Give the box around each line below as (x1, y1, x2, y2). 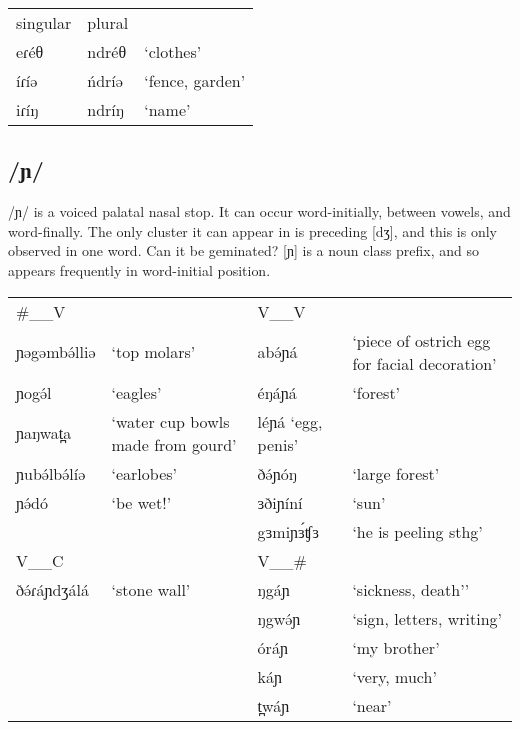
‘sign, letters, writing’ (352, 606, 502, 630)
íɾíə (16, 69, 38, 92)
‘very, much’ (352, 664, 437, 688)
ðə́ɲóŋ (257, 461, 297, 485)
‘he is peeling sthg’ (352, 519, 483, 543)
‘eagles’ (111, 380, 162, 404)
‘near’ (352, 693, 392, 717)
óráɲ (257, 635, 288, 659)
